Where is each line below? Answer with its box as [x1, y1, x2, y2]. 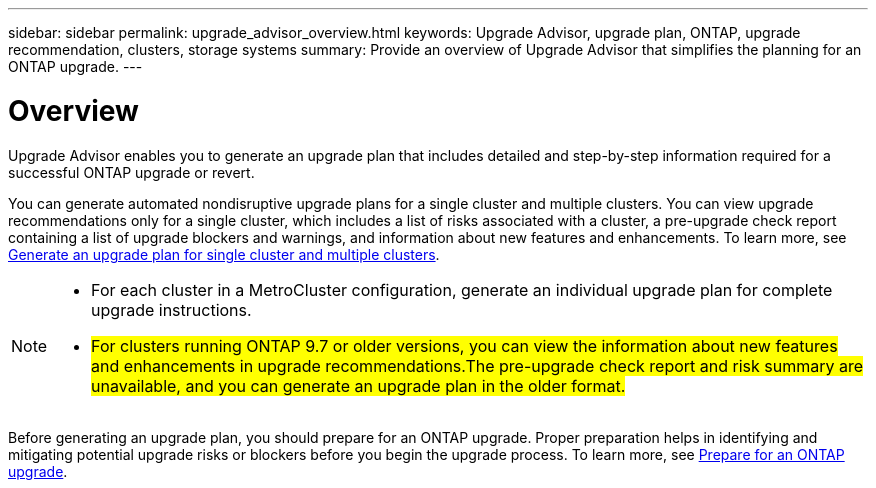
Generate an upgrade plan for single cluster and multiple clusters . [8, 245, 440, 263]
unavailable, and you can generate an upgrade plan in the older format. [91, 375, 626, 396]
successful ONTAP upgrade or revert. [8, 163, 255, 181]
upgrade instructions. [91, 299, 252, 320]
